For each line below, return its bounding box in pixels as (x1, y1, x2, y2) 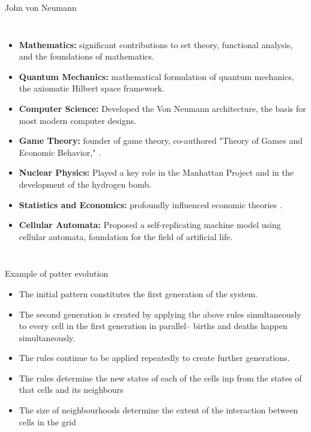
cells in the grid (19, 415, 76, 428)
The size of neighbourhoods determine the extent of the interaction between (19, 404, 298, 416)
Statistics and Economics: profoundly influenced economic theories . (19, 198, 282, 211)
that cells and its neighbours (19, 383, 124, 396)
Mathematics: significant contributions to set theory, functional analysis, (19, 38, 293, 51)
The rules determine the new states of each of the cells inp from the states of (19, 371, 302, 384)
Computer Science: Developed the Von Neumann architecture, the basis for (19, 102, 306, 114)
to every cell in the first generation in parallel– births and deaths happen (19, 319, 288, 332)
